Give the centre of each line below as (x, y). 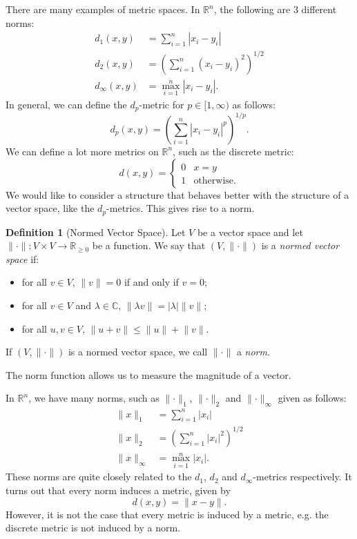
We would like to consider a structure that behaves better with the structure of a (177, 194)
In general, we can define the (66, 104)
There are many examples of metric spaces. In (103, 9)
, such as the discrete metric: (233, 151)
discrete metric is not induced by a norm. (93, 528)
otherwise (214, 180)
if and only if (151, 282)
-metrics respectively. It (302, 477)
